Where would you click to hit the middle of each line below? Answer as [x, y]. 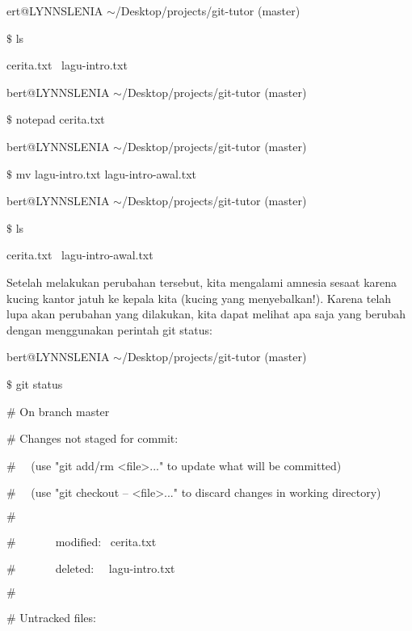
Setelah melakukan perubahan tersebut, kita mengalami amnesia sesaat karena [202, 282]
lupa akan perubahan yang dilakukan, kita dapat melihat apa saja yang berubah [206, 314]
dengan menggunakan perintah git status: [109, 329]
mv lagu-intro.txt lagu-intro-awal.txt [106, 173]
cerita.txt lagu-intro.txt [67, 65]
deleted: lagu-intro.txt [115, 568]
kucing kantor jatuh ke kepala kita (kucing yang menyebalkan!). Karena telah [199, 298]
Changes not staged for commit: [99, 438]
